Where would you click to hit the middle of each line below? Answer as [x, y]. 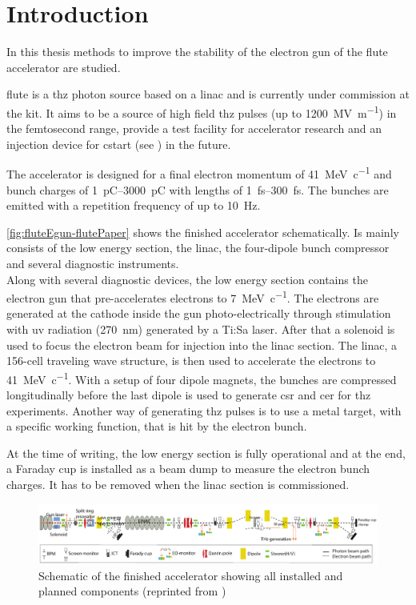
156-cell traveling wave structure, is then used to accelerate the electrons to [191, 361]
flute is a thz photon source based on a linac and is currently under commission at [208, 94]
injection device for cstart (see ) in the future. [119, 144]
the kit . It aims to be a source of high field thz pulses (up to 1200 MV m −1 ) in [202, 111]
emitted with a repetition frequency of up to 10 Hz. [134, 205]
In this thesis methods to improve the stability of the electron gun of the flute [197, 52]
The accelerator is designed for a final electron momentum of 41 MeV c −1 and [199, 172]
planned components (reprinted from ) [132, 591]
